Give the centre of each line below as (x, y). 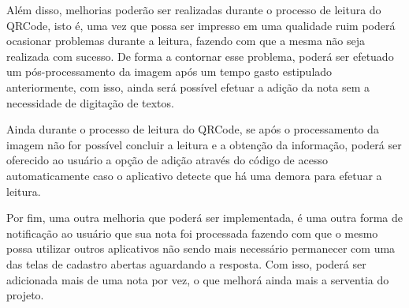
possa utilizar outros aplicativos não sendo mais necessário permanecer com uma (201, 248)
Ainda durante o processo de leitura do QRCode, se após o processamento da (193, 129)
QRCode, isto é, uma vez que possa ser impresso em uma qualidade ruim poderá (201, 25)
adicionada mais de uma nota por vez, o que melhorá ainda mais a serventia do (198, 279)
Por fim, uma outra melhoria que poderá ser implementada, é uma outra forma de (204, 218)
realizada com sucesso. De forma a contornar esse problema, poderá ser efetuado (200, 56)
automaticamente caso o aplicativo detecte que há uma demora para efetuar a (194, 175)
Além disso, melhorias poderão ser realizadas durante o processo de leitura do (194, 9)
